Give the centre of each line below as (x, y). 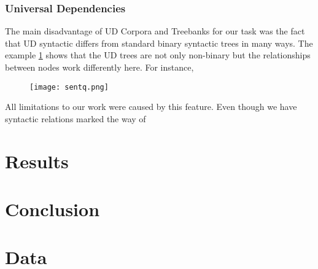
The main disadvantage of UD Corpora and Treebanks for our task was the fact (155, 31)
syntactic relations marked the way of (76, 118)
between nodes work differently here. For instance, (99, 67)
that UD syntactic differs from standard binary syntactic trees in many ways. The (159, 43)
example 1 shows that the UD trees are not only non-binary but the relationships (158, 55)
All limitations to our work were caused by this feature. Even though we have (151, 107)
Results (37, 161)
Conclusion (52, 209)
